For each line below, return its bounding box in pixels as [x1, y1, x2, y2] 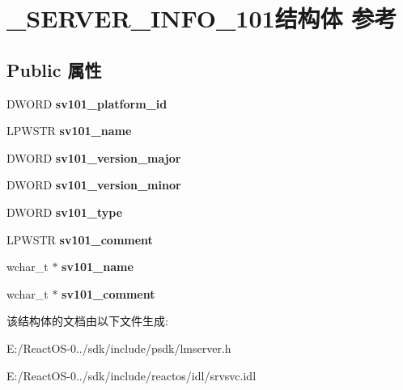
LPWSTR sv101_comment [6, 231, 153, 248]
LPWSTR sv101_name [6, 122, 132, 139]
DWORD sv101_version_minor [6, 176, 181, 193]
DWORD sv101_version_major [6, 149, 181, 166]
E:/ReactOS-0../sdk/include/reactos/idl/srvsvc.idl [6, 367, 257, 384]
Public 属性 [6, 57, 102, 82]
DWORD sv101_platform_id [6, 95, 168, 112]
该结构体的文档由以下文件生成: [6, 312, 168, 329]
